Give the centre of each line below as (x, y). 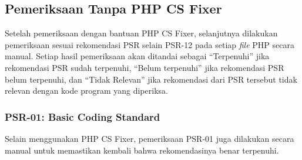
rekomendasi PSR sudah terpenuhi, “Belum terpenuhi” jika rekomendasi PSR (145, 67)
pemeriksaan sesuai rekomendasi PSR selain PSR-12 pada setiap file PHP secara (150, 44)
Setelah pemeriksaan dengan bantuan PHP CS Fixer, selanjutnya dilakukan (141, 33)
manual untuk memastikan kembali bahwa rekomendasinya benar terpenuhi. (142, 150)
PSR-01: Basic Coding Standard (83, 116)
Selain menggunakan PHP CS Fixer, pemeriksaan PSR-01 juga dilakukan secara (150, 138)
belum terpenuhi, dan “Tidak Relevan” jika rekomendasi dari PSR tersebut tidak (151, 79)
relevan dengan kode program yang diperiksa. (86, 91)
